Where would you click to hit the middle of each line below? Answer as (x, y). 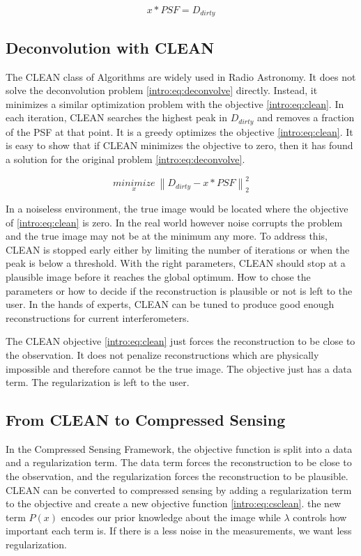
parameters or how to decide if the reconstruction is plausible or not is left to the (179, 290)
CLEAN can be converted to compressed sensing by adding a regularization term (179, 489)
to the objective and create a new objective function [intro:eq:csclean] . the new (174, 503)
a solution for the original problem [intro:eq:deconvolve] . (125, 159)
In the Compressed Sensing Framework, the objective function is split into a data (179, 448)
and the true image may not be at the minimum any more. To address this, (167, 236)
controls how (320, 517)
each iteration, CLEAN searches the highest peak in (117, 117)
